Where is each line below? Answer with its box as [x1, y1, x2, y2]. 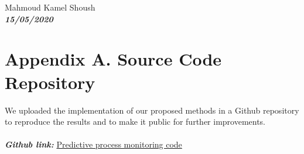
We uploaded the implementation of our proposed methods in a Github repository [5, 104, 299, 116]
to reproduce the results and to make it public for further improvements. [5, 115, 266, 128]
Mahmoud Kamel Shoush [5, 1, 95, 13]
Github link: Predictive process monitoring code [5, 138, 182, 150]
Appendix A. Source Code [5, 47, 222, 71]
